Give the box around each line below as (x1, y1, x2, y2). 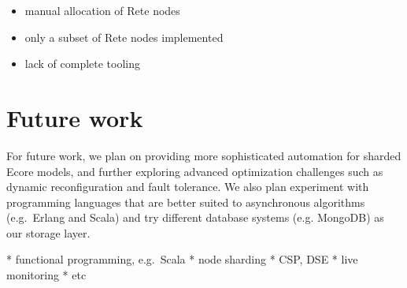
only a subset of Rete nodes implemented (24, 28, 224, 45)
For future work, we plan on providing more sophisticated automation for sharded (6, 147, 401, 163)
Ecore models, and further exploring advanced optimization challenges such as (6, 163, 383, 179)
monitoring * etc (6, 267, 87, 283)
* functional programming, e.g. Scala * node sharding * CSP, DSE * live (6, 251, 358, 267)
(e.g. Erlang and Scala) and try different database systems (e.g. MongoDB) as (6, 209, 384, 226)
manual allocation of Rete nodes (24, 2, 180, 18)
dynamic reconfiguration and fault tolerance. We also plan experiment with (6, 178, 369, 195)
